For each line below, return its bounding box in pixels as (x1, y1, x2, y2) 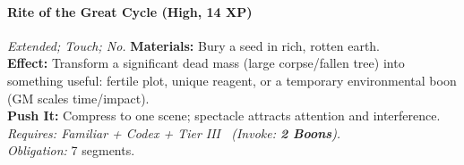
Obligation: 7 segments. (7, 141, 135, 160)
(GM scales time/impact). (7, 88, 150, 107)
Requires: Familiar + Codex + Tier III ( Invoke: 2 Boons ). (7, 123, 341, 142)
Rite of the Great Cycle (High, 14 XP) (7, 2, 253, 21)
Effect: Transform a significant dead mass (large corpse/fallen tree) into (7, 54, 405, 72)
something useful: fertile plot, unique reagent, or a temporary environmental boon (7, 70, 457, 89)
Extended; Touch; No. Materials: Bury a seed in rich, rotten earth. (7, 36, 381, 54)
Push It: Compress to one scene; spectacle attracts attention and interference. (7, 106, 441, 125)
